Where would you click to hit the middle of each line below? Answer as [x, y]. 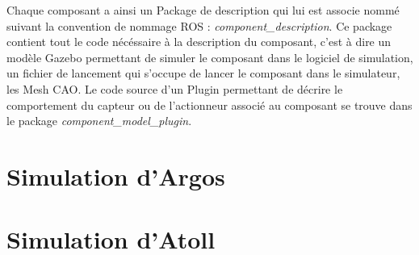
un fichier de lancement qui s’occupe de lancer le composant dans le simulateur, [203, 73]
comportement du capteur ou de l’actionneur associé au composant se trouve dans [209, 105]
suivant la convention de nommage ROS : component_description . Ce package [199, 25]
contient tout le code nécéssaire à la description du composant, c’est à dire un [199, 42]
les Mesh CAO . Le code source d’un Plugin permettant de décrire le [175, 88]
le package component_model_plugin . [99, 121]
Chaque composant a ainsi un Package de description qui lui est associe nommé [203, 10]
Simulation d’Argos [116, 176]
